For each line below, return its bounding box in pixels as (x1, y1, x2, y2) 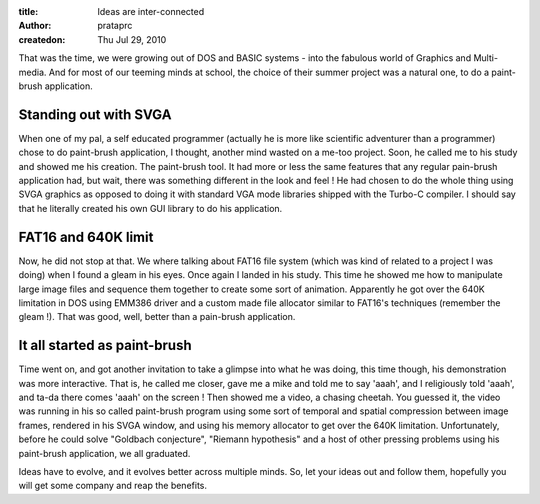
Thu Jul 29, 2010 (97, 33, 167, 45)
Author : (18, 20, 52, 32)
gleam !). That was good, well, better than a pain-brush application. (18, 311, 296, 323)
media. (18, 66, 47, 78)
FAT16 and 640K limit (18, 228, 154, 245)
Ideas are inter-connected (97, 6, 205, 17)
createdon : (18, 33, 66, 45)
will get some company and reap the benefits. (18, 480, 207, 492)
